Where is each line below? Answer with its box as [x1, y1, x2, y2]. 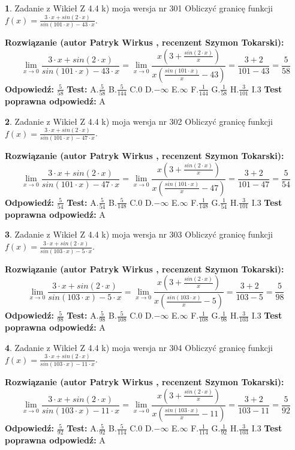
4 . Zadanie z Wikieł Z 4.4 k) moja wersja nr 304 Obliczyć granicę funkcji [5, 341, 273, 353]
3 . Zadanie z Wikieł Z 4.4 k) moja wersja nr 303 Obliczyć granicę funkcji [5, 228, 273, 241]
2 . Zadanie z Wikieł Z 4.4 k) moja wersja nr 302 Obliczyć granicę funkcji [5, 115, 273, 127]
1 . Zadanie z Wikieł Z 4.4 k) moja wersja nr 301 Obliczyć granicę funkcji [5, 2, 273, 14]
